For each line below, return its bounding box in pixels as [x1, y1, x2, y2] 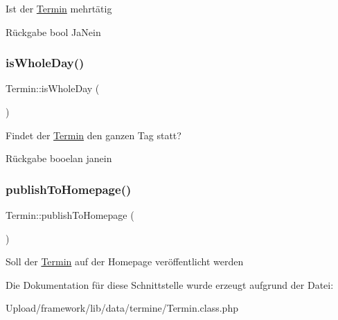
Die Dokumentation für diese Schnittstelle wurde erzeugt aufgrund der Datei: [6, 277, 334, 292]
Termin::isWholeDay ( [6, 81, 100, 96]
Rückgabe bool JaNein [6, 24, 101, 39]
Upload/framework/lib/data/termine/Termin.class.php [6, 301, 238, 315]
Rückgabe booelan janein [6, 151, 112, 166]
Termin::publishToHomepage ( [6, 208, 134, 222]
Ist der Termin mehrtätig [6, 1, 112, 15]
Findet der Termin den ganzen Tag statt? [6, 127, 181, 142]
